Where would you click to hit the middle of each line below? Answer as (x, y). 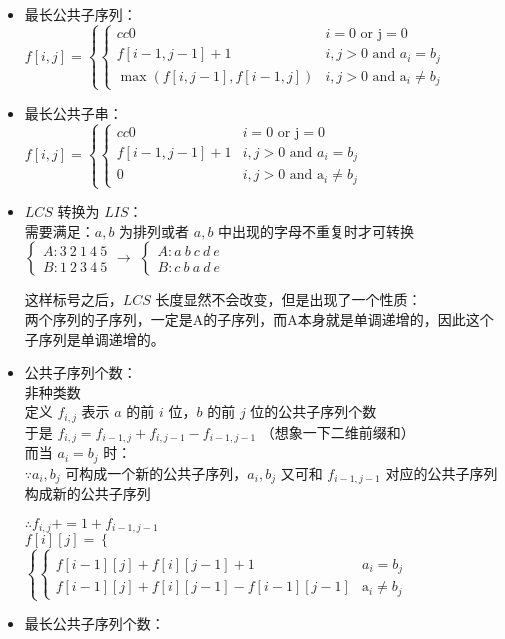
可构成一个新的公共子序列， (156, 472)
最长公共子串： (73, 112)
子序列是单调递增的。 (94, 338)
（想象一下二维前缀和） (337, 431)
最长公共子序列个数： (94, 623)
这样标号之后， (73, 299)
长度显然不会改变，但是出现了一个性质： (288, 299)
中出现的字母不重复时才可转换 (316, 230)
